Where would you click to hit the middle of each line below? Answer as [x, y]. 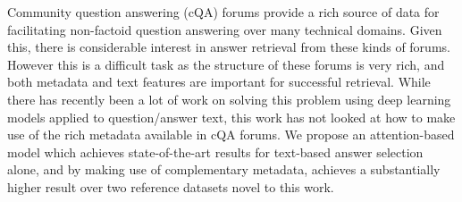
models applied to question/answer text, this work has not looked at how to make [231, 117]
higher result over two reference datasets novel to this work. [171, 186]
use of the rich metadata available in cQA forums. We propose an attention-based [231, 135]
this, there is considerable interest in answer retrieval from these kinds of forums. [229, 47]
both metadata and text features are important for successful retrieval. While [219, 82]
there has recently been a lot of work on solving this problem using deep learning [229, 99]
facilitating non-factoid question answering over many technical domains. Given [225, 29]
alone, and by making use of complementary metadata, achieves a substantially [224, 169]
